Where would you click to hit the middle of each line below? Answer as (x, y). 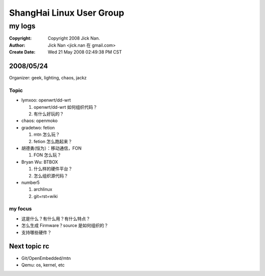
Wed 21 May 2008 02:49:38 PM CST (85, 52)
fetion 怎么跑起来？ (53, 141)
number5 (31, 182)
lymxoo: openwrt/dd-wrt (46, 100)
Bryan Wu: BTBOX (40, 162)
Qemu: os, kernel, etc (43, 265)
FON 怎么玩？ (47, 155)
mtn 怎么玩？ (47, 134)
